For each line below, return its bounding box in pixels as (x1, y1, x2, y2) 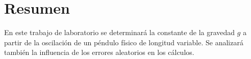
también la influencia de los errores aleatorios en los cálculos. (4, 47, 194, 57)
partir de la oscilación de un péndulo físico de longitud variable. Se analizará (4, 37, 243, 47)
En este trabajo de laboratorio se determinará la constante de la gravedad (4, 27, 235, 38)
